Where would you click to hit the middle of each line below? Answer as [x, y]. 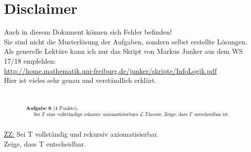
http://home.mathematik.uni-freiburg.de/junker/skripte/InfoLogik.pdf [110, 70]
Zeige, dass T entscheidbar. [45, 143]
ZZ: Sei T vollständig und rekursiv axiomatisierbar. [82, 134]
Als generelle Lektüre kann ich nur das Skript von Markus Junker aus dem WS [124, 51]
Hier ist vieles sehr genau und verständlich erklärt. [80, 80]
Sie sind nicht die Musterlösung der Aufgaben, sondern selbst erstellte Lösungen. [126, 41]
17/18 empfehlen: [30, 60]
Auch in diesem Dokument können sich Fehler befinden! [88, 32]
